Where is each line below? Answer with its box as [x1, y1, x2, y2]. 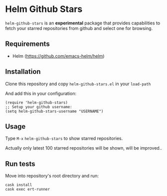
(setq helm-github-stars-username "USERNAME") [5, 109, 104, 114]
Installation [5, 67, 41, 76]
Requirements [5, 40, 50, 48]
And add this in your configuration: [5, 90, 76, 96]
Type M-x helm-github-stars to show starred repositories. [5, 136, 123, 142]
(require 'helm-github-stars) [5, 100, 68, 105]
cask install [5, 183, 32, 188]
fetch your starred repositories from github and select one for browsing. [5, 25, 153, 31]
